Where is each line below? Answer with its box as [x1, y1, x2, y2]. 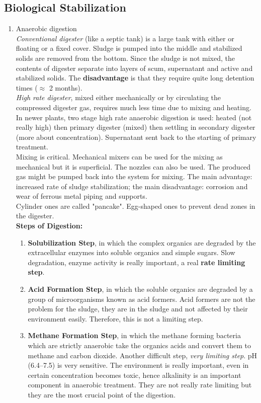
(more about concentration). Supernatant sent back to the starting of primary [16, 131, 256, 142]
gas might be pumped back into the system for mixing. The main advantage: [16, 171, 252, 182]
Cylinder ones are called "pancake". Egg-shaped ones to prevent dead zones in [16, 200, 255, 211]
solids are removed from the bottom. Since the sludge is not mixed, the [16, 52, 235, 63]
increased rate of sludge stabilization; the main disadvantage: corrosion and [16, 181, 248, 191]
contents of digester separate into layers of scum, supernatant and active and [16, 62, 253, 73]
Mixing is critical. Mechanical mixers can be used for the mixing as [16, 151, 223, 162]
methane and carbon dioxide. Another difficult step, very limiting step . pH [28, 350, 257, 360]
